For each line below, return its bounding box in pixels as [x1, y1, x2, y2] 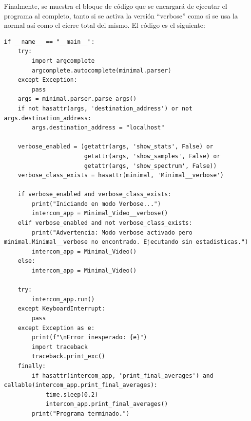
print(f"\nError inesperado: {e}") [32, 334, 147, 341]
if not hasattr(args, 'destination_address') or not [18, 105, 193, 112]
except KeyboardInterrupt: [18, 305, 105, 312]
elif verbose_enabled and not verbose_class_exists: [18, 220, 193, 227]
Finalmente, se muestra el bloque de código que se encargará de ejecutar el [4, 1, 227, 11]
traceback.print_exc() [32, 353, 105, 360]
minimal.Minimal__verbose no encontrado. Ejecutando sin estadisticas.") [4, 238, 249, 246]
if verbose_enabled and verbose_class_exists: [18, 191, 172, 198]
